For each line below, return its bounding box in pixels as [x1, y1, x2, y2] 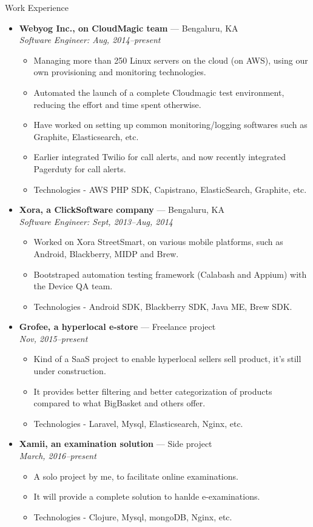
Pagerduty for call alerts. [33, 162, 126, 175]
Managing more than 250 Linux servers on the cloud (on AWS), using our [33, 53, 308, 66]
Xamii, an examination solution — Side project [19, 437, 212, 450]
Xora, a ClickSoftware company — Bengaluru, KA [19, 203, 224, 216]
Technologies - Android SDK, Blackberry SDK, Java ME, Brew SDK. [33, 300, 292, 312]
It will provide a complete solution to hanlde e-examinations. [33, 490, 260, 503]
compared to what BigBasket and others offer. [33, 397, 206, 409]
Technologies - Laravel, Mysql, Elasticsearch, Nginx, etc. [33, 417, 243, 429]
